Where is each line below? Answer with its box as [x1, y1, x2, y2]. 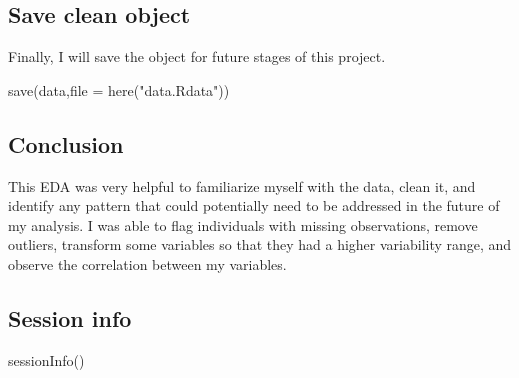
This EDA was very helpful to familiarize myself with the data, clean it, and [8, 175, 476, 196]
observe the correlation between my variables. [8, 253, 287, 274]
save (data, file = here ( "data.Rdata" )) [8, 79, 230, 100]
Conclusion [8, 128, 124, 159]
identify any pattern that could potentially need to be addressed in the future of [8, 195, 500, 216]
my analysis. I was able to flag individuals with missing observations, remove [8, 214, 478, 235]
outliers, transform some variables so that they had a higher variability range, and [8, 234, 512, 255]
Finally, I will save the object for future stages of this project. [8, 46, 386, 67]
